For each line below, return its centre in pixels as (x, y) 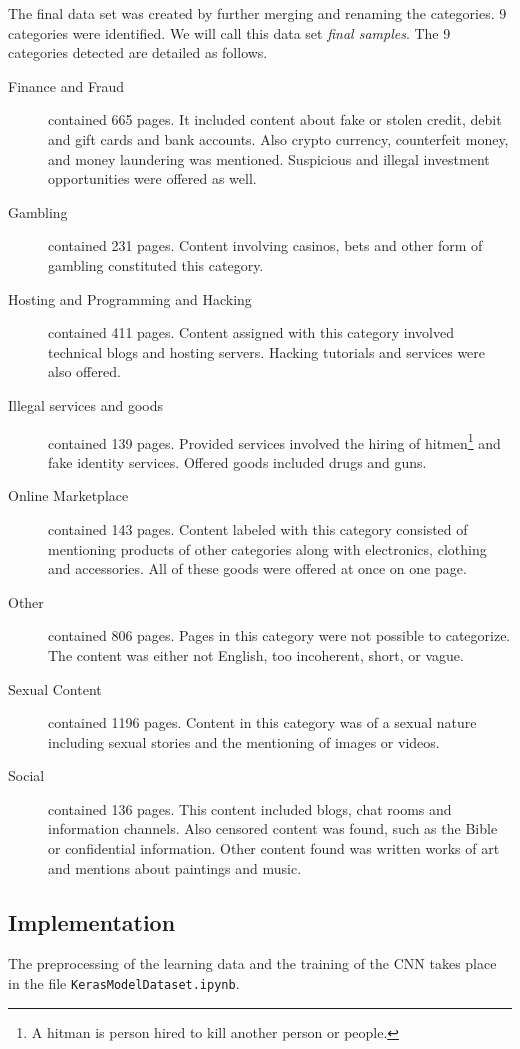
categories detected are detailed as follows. (138, 52)
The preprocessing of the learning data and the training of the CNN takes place (252, 963)
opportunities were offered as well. (152, 178)
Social (26, 775)
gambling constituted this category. (156, 264)
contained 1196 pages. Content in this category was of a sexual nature (262, 722)
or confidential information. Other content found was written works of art (274, 848)
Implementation (92, 921)
